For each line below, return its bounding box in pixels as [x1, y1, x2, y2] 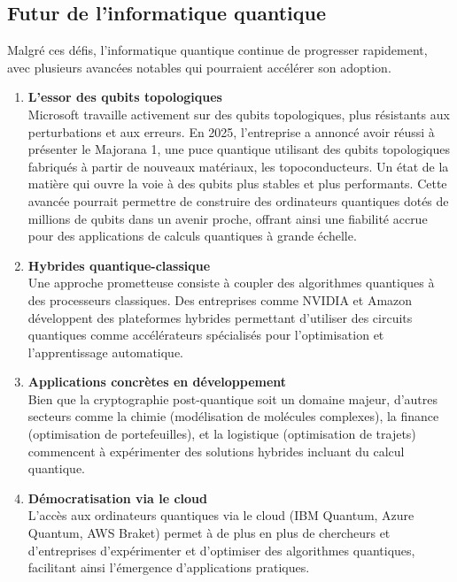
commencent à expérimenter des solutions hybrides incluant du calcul [27, 441, 405, 460]
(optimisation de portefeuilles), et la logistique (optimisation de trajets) [27, 425, 416, 443]
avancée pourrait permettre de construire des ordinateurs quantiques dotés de [27, 191, 449, 210]
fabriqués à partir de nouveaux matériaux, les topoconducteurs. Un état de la [27, 157, 449, 175]
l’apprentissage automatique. [27, 342, 184, 361]
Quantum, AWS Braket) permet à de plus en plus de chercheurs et [27, 524, 391, 542]
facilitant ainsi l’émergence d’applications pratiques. [27, 558, 310, 577]
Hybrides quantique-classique [27, 256, 211, 274]
